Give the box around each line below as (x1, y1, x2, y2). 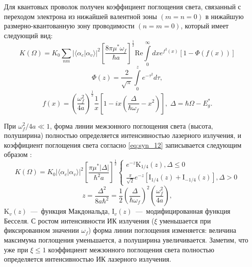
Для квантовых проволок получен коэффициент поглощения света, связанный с (4, 1, 241, 11)
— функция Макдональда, (30, 206, 110, 216)
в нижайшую (205, 11, 244, 21)
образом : (4, 149, 32, 159)
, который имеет (180, 21, 229, 31)
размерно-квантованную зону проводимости (4, 21, 135, 31)
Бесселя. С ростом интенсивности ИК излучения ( (4, 215, 154, 225)
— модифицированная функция (135, 206, 230, 216)
